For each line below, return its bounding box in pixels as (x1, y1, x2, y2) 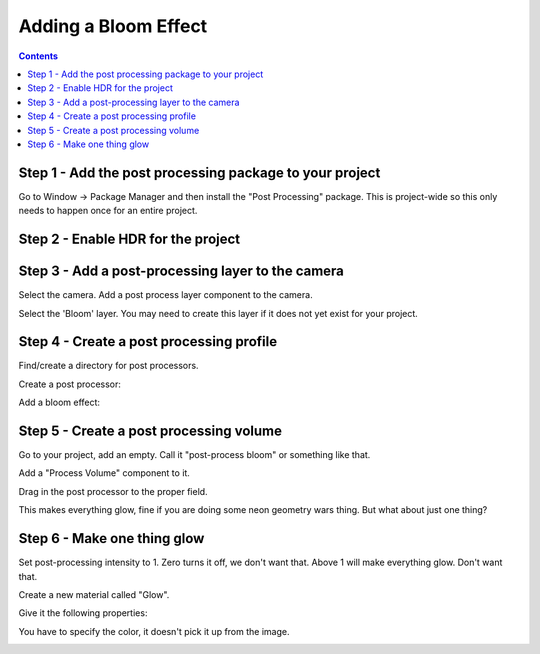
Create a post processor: (18, 378, 122, 390)
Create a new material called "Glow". (18, 588, 170, 600)
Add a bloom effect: (18, 396, 100, 409)
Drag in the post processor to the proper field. (18, 485, 209, 497)
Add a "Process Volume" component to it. (18, 467, 190, 479)
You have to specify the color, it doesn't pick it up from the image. (18, 625, 290, 637)
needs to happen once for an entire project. (18, 205, 198, 217)
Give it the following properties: (18, 607, 148, 619)
